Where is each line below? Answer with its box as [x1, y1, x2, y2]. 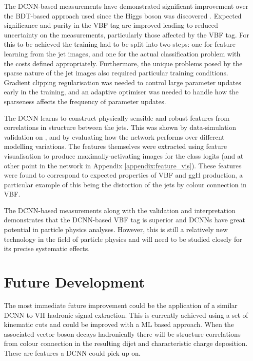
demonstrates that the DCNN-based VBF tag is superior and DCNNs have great [4, 215, 245, 225]
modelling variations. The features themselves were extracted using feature [4, 141, 227, 151]
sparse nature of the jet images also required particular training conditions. [4, 68, 228, 78]
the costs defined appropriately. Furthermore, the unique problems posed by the [4, 58, 243, 68]
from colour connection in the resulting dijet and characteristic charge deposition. [4, 338, 248, 348]
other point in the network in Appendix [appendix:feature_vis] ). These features [4, 160, 242, 170]
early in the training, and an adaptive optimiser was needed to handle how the [4, 87, 239, 97]
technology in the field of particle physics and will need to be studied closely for [4, 234, 242, 244]
